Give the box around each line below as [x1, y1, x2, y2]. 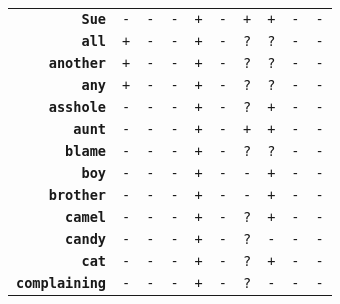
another [48, 55, 107, 71]
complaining [16, 275, 107, 291]
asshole [48, 99, 107, 115]
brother [48, 187, 107, 203]
